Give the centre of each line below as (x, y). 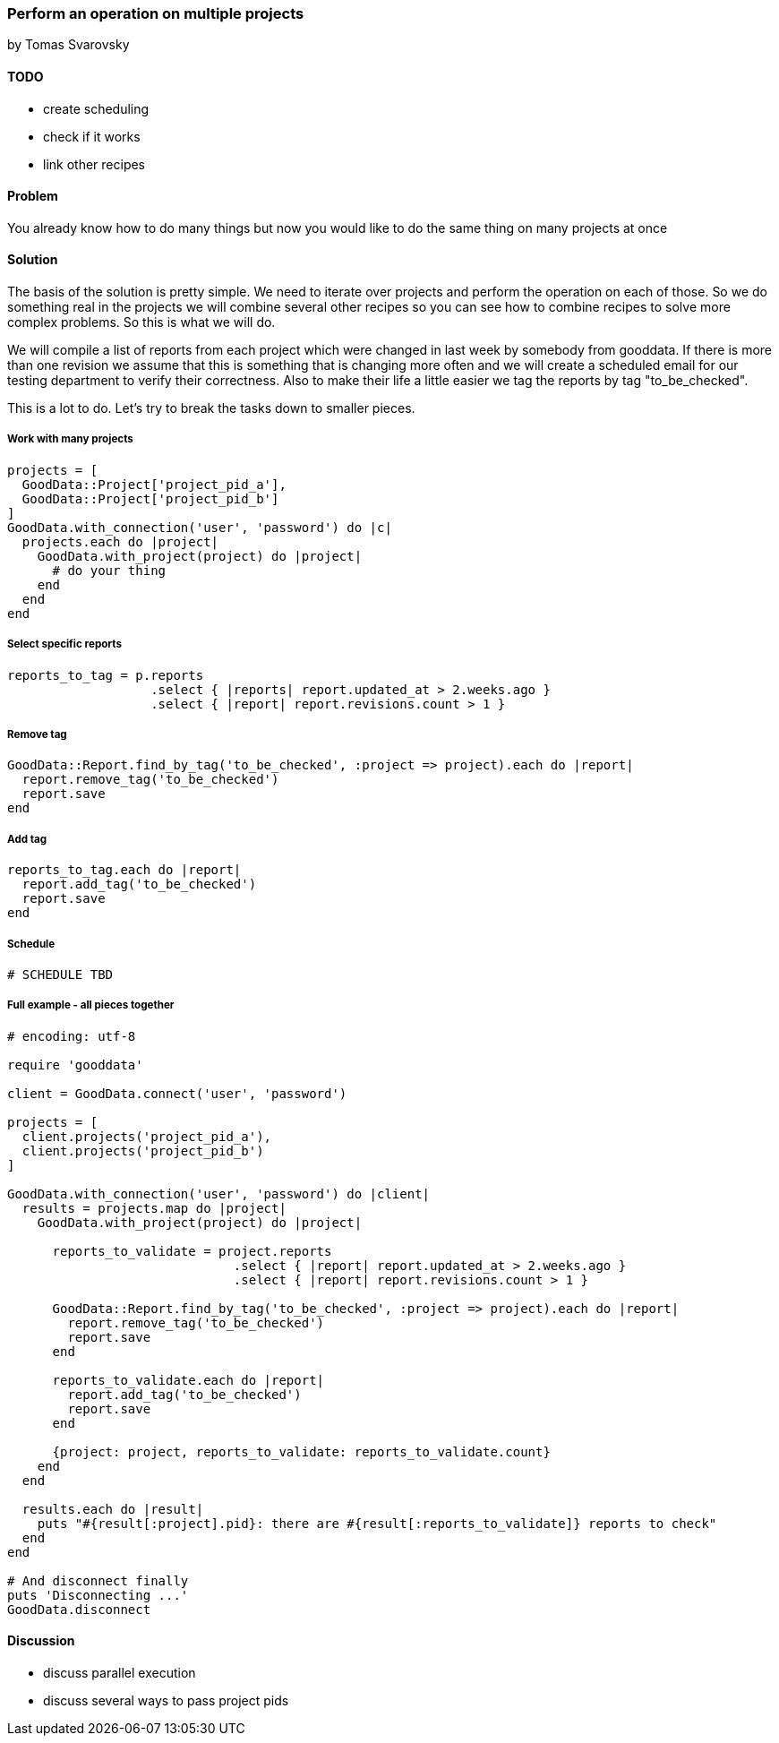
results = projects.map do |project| (154, 1208)
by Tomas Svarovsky (68, 45)
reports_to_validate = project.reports (192, 1251)
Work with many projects (70, 439)
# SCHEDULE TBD (60, 974)
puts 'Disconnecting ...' (98, 1595)
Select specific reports (64, 644)
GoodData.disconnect (79, 1609)
